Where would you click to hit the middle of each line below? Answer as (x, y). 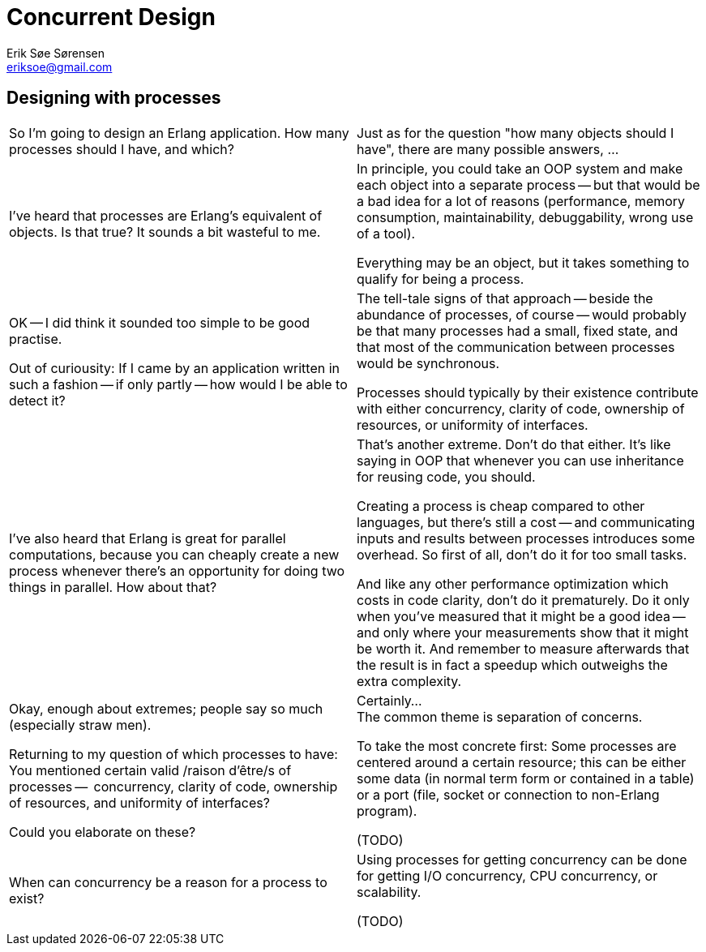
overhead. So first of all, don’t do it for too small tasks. (522, 554)
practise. (36, 339)
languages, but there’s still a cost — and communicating (526, 522)
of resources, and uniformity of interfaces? (139, 802)
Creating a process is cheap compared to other (501, 506)
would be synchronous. (428, 363)
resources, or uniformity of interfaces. (473, 425)
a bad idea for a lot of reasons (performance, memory (521, 201)
